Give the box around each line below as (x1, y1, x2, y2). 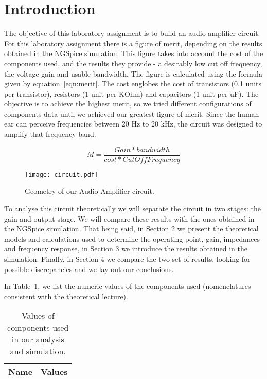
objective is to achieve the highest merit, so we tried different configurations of (4, 98, 252, 109)
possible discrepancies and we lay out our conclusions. (4, 263, 174, 274)
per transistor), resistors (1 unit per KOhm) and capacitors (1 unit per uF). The (4, 88, 259, 99)
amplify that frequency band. (4, 129, 96, 139)
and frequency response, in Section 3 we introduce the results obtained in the (4, 243, 247, 254)
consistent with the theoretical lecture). (4, 291, 128, 301)
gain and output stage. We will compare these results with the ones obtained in (4, 213, 255, 224)
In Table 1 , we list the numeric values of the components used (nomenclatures (4, 281, 251, 292)
